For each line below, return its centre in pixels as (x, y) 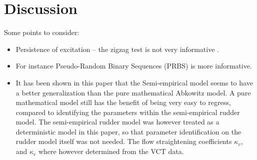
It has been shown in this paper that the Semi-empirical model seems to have (134, 82)
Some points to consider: (42, 32)
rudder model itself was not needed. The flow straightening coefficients (124, 141)
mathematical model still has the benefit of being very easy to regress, (123, 102)
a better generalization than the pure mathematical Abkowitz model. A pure (133, 92)
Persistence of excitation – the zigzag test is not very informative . (117, 49)
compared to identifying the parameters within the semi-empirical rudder (128, 112)
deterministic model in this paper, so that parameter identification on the (128, 131)
